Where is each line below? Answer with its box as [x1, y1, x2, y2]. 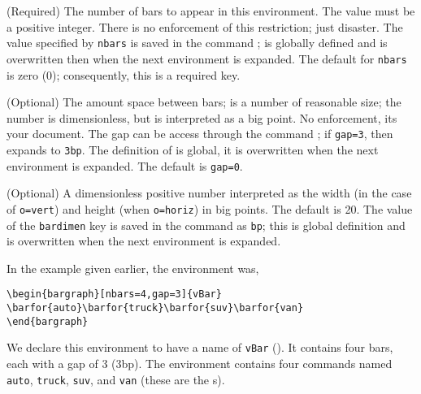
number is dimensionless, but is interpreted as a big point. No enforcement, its [7, 109, 397, 126]
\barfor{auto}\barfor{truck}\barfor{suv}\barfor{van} [7, 302, 304, 314]
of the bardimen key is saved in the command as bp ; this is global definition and [7, 216, 406, 233]
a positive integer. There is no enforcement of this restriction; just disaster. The [7, 18, 403, 35]
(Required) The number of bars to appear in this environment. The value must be [7, 2, 415, 19]
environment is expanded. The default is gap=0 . [7, 157, 243, 174]
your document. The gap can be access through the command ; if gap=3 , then [7, 125, 393, 142]
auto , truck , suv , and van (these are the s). [7, 370, 225, 388]
